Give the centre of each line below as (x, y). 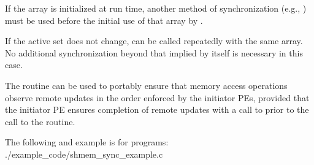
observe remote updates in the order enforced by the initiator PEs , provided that (157, 97)
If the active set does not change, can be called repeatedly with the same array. (154, 41)
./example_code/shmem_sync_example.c (84, 154)
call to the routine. (40, 121)
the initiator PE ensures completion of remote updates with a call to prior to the (157, 109)
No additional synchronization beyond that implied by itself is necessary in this (154, 52)
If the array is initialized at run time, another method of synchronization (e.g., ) (156, 8)
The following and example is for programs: (87, 142)
